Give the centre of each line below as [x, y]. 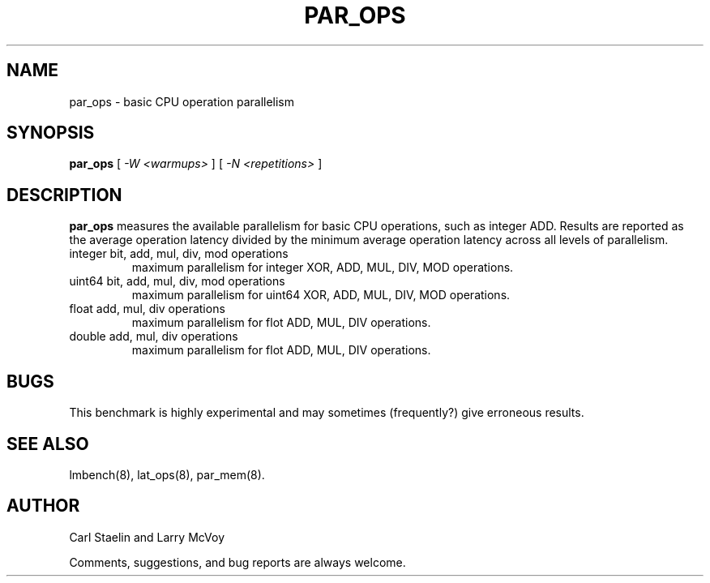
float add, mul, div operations [147, 309]
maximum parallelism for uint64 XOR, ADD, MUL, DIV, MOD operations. [321, 295]
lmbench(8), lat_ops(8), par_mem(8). [167, 474]
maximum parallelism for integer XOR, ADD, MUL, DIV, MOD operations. [323, 268]
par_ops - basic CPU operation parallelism [182, 101]
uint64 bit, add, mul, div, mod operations [177, 281]
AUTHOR [43, 506]
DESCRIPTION [64, 195]
